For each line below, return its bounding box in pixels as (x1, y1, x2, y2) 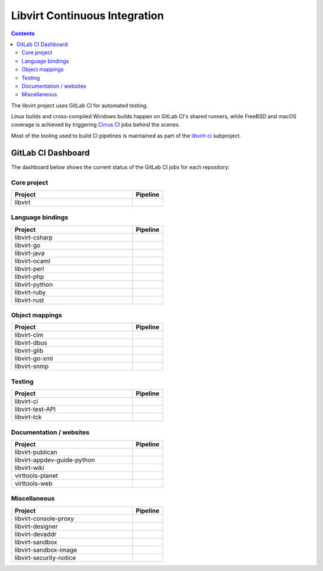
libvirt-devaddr (14, 530, 57, 538)
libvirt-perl (14, 265, 44, 273)
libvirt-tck (14, 413, 42, 421)
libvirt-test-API (14, 405, 56, 413)
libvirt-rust (14, 296, 44, 304)
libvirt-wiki (14, 463, 45, 472)
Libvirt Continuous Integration (11, 9, 164, 22)
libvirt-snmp (14, 362, 49, 370)
